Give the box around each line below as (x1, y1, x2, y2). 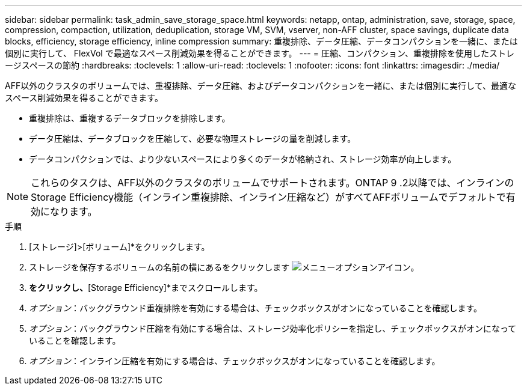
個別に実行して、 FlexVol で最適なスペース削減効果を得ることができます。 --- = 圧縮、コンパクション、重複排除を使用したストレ (5, 48, 515, 58)
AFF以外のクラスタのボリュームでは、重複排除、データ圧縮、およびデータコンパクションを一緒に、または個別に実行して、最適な (5, 81, 516, 91)
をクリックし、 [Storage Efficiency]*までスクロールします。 (29, 282, 263, 293)
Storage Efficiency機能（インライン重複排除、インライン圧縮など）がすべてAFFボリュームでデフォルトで (31, 191, 506, 203)
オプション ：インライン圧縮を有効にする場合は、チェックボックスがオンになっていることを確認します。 (29, 356, 440, 366)
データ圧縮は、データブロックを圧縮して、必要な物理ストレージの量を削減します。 (29, 133, 356, 144)
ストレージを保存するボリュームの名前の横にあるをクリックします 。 (29, 262, 419, 272)
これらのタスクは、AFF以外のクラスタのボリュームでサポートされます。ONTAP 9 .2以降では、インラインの (31, 177, 514, 189)
